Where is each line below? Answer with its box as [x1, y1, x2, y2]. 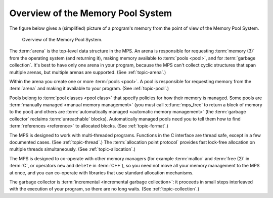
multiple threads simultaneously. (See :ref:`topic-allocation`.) [9, 146, 136, 152]
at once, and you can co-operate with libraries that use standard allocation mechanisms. [9, 169, 194, 176]
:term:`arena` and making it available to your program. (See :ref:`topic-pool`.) [9, 86, 169, 92]
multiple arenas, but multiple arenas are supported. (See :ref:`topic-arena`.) [9, 69, 166, 75]
